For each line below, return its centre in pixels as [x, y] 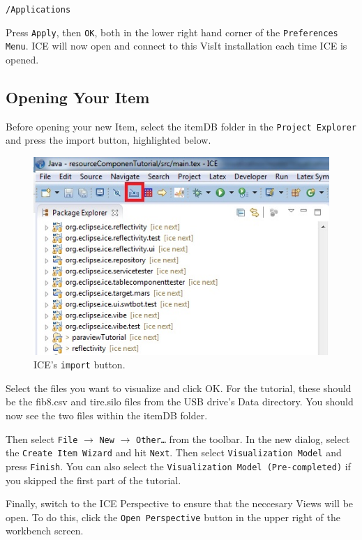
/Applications [38, 10]
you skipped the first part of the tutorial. [93, 480]
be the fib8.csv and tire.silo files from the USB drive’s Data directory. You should [180, 402]
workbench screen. [45, 531]
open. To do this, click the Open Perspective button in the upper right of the [173, 517]
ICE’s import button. [80, 365]
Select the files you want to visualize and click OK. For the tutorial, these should [179, 388]
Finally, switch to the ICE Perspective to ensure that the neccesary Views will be [180, 503]
